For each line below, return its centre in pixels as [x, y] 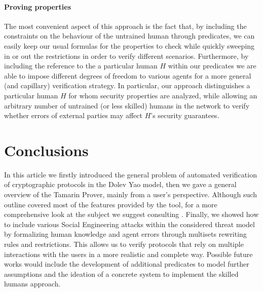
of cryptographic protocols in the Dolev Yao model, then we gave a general [120, 184]
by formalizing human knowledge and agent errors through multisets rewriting [125, 234]
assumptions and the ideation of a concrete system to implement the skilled [121, 273]
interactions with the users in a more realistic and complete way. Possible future [128, 254]
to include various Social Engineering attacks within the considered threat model [129, 224]
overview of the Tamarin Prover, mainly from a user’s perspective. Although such [130, 194]
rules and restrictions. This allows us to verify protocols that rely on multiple [124, 244]
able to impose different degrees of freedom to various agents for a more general [128, 75]
